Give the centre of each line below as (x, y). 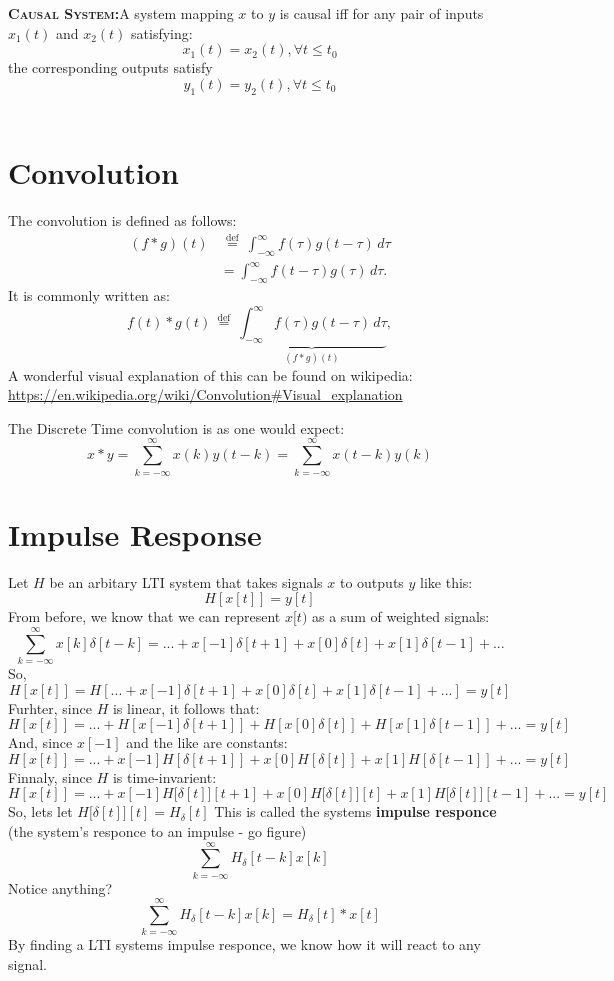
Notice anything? (60, 887)
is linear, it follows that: (186, 707)
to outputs (371, 581)
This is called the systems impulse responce (355, 811)
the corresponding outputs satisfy (110, 67)
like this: (446, 581)
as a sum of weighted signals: (401, 616)
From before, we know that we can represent (144, 616)
